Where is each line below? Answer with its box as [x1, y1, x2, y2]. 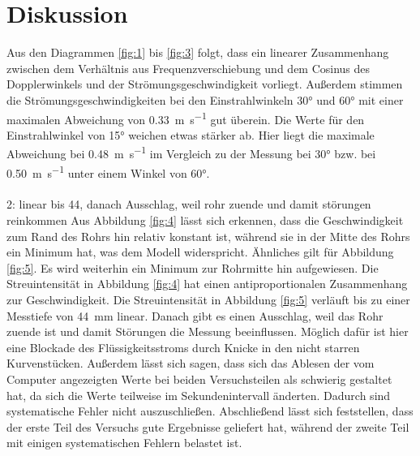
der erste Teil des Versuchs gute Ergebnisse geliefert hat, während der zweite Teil [6, 418, 409, 435]
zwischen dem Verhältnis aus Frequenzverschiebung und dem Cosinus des [6, 59, 371, 76]
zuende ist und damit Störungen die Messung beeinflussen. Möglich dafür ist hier [6, 323, 409, 340]
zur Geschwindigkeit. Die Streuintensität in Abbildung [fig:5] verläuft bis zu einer [6, 291, 410, 308]
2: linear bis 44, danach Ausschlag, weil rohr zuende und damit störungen [6, 196, 371, 213]
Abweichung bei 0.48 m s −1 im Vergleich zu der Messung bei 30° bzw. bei [6, 143, 376, 161]
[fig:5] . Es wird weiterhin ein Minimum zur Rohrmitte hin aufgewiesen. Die [6, 259, 379, 276]
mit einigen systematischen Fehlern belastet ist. [6, 434, 242, 451]
